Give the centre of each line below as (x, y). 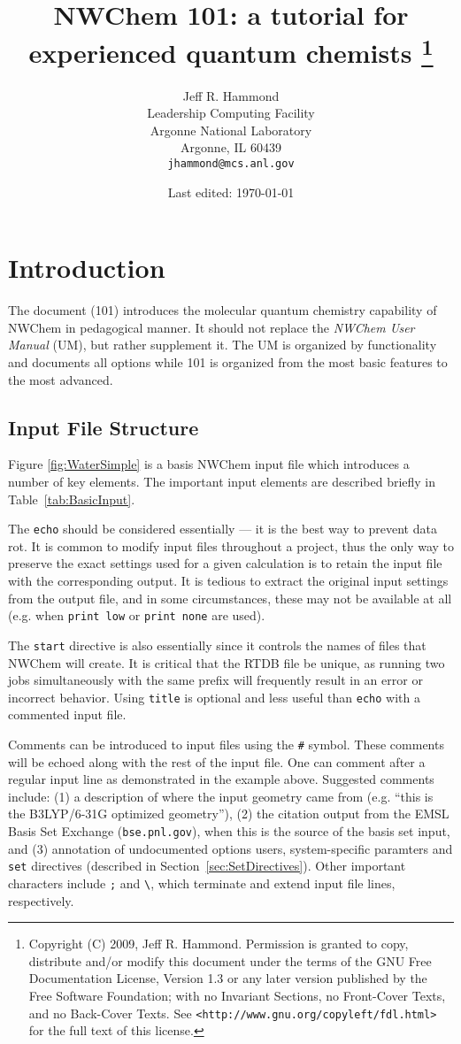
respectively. (41, 900)
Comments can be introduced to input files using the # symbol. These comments (226, 744)
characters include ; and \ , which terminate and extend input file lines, (202, 883)
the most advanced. (61, 379)
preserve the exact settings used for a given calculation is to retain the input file (225, 563)
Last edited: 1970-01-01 (231, 192)
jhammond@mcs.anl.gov (231, 164)
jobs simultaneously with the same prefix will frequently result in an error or (215, 680)
